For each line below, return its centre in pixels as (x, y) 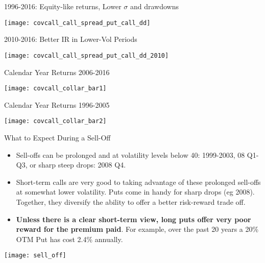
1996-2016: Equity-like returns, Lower (63, 6)
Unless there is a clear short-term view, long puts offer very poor (134, 219)
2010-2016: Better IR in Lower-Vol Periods (71, 39)
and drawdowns (154, 6)
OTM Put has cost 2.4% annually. (69, 239)
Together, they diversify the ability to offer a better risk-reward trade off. (131, 201)
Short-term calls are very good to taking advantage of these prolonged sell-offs (138, 182)
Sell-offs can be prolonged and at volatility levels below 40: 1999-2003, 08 (130, 154)
